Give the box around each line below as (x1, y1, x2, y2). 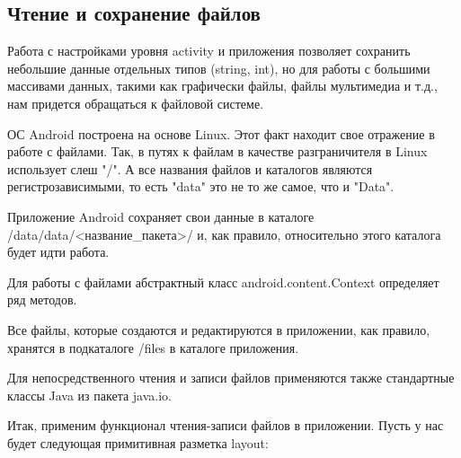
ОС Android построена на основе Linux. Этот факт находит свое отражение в (7, 124, 435, 143)
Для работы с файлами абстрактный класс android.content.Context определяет (7, 272, 439, 291)
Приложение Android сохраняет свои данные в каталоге (7, 207, 315, 225)
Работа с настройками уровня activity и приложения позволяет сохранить (7, 41, 411, 60)
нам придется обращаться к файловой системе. (7, 93, 264, 112)
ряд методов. (7, 290, 77, 309)
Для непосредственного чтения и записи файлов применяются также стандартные (7, 368, 455, 387)
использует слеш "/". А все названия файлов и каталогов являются (7, 159, 373, 178)
